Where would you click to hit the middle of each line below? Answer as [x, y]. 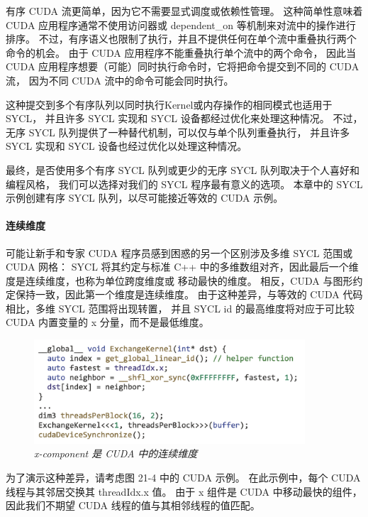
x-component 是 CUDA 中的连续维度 [116, 453]
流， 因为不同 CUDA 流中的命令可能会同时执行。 [120, 80]
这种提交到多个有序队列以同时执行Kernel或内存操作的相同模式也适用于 [169, 104]
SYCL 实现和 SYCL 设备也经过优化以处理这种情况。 [127, 146]
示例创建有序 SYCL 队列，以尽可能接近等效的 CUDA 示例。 [145, 198]
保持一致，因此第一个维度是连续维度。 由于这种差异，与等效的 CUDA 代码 [189, 294]
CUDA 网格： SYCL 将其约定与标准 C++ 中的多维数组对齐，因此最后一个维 [182, 267]
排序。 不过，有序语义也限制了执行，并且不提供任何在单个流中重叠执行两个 [181, 39]
